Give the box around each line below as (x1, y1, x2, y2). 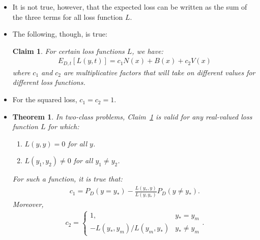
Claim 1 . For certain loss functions (12, 45, 125, 56)
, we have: (132, 45, 163, 56)
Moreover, (12, 198, 44, 209)
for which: (48, 121, 79, 132)
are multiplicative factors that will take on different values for (64, 67, 255, 77)
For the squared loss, (12, 94, 77, 105)
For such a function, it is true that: (12, 173, 123, 184)
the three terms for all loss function (12, 11, 123, 22)
